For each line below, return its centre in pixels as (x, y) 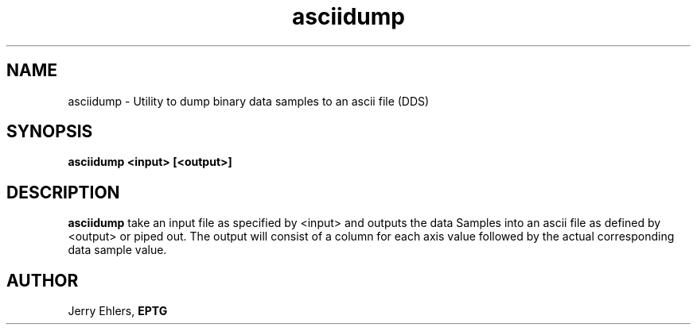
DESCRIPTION (63, 192)
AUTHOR (43, 280)
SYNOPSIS (50, 132)
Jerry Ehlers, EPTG (118, 311)
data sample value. (117, 250)
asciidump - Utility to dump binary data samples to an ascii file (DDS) (249, 101)
